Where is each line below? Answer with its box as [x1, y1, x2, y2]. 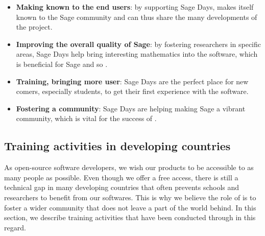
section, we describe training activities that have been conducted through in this [4, 212, 256, 223]
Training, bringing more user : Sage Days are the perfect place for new [16, 76, 249, 86]
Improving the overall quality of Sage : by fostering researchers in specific [16, 38, 261, 49]
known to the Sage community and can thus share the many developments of [16, 11, 257, 22]
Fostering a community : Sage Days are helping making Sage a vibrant [16, 103, 246, 113]
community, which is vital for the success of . [16, 113, 157, 124]
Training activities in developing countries [4, 138, 231, 154]
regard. [4, 222, 26, 232]
